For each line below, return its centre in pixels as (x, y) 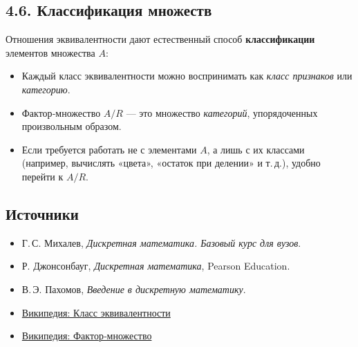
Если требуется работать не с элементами (109, 149)
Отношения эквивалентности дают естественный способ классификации (160, 39)
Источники (42, 213)
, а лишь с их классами (256, 149)
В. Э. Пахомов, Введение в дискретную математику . (134, 289)
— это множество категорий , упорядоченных (222, 112)
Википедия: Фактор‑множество (87, 336)
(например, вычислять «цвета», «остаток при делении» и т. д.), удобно (171, 163)
